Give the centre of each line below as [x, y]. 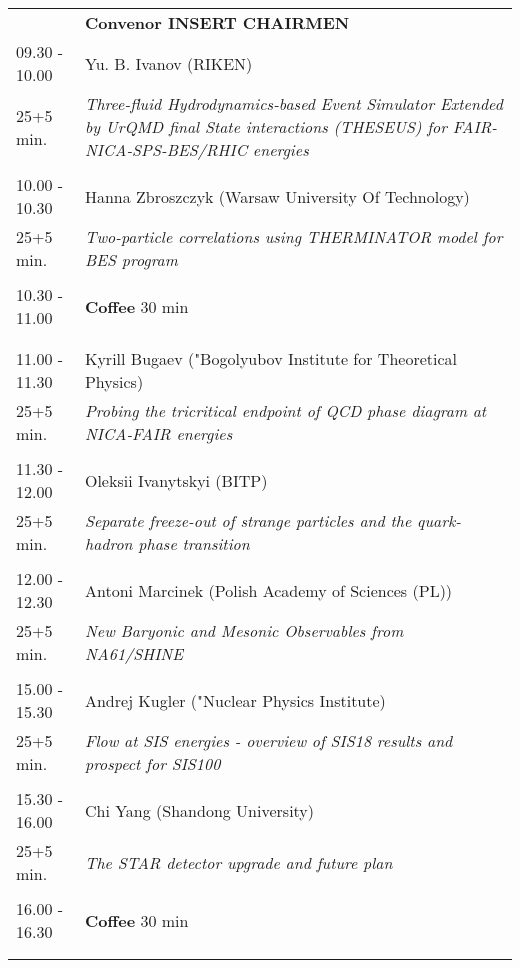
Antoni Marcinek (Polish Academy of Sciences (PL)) [268, 590]
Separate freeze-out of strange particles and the [248, 520]
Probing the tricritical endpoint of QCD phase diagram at [285, 410]
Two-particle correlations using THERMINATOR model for [293, 236]
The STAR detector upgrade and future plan [238, 862]
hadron [108, 543]
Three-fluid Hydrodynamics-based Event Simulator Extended [293, 103]
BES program [131, 259]
